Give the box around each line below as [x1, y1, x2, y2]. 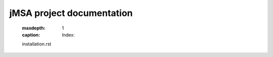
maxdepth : [22, 25, 45, 31]
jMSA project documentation [9, 7, 133, 18]
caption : [22, 31, 40, 37]
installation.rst [22, 41, 52, 47]
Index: [62, 31, 75, 37]
